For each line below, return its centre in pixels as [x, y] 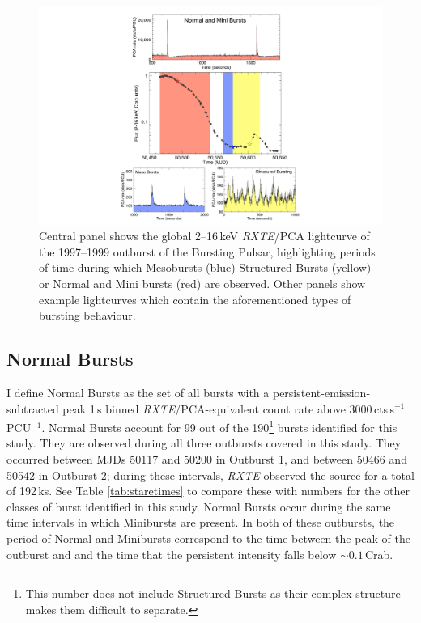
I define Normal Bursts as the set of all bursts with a [138, 392]
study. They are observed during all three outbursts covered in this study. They [204, 443]
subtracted [33, 408]
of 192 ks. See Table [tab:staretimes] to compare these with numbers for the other [208, 491]
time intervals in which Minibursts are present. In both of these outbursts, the [201, 522]
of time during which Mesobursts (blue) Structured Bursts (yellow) [205, 267]
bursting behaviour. [87, 315]
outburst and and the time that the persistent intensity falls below [172, 554]
